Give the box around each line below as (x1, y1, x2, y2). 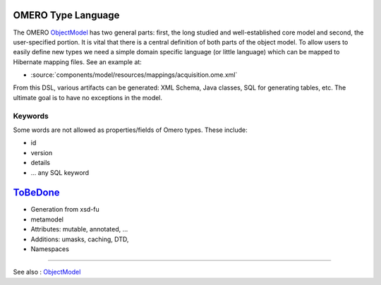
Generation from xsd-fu (30, 205, 100, 214)
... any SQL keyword (30, 168, 90, 176)
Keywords (13, 111, 49, 121)
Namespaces (30, 245, 70, 253)
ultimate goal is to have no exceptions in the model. (13, 93, 162, 102)
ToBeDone (13, 187, 60, 199)
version (30, 148, 53, 157)
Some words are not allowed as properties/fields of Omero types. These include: (13, 126, 248, 134)
